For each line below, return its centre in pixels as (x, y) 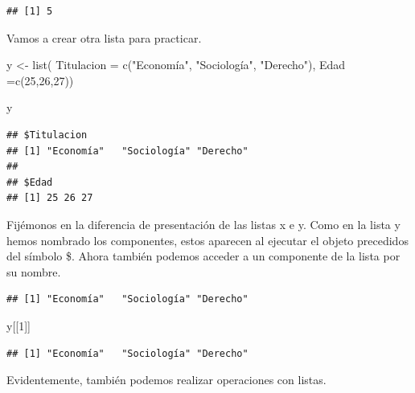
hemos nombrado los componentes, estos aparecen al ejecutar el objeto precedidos (207, 240)
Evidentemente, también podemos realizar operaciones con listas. (166, 380)
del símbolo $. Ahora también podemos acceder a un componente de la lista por (203, 256)
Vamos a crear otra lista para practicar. (104, 37)
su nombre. (34, 271)
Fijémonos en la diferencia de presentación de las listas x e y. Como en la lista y (203, 224)
